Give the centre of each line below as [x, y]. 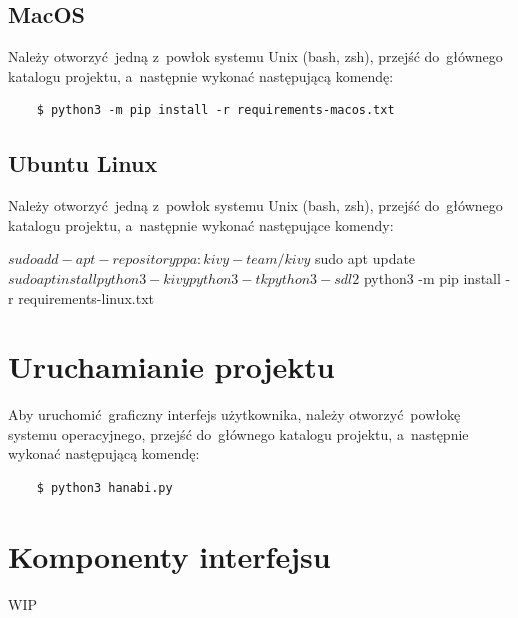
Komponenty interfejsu [169, 555]
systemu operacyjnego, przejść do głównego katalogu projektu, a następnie [238, 433]
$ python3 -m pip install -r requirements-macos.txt [215, 110]
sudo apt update [365, 258]
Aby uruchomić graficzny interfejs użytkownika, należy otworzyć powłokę [234, 414]
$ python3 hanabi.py [104, 488]
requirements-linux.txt [86, 297]
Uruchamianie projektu [171, 366]
